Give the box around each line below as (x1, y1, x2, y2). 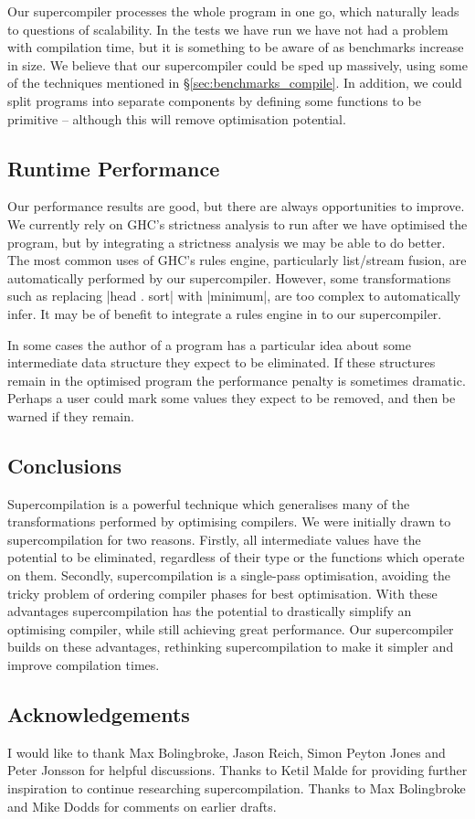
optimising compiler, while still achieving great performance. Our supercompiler (7, 619, 454, 638)
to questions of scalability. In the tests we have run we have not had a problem (7, 19, 449, 38)
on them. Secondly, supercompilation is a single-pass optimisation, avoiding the (7, 566, 451, 585)
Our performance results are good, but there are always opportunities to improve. (7, 197, 465, 216)
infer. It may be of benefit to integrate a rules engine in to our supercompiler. (7, 303, 442, 323)
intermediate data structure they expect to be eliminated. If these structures (7, 353, 436, 372)
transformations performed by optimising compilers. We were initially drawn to (7, 512, 451, 531)
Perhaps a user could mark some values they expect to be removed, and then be (7, 388, 456, 408)
